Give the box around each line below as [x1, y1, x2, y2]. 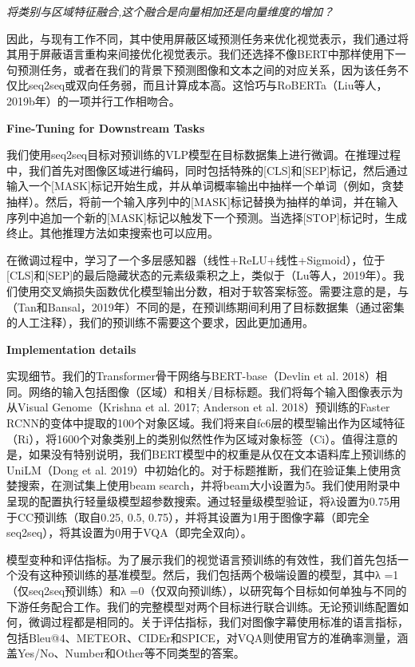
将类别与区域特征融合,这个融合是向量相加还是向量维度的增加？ [6, 3, 334, 19]
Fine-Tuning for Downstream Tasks [6, 119, 205, 136]
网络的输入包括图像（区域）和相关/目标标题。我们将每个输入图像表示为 [28, 383, 403, 399]
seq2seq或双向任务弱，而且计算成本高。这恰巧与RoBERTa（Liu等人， [28, 77, 388, 93]
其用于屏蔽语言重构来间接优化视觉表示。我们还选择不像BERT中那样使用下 [6, 46, 395, 62]
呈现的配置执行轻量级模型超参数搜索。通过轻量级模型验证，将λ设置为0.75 [6, 493, 389, 510]
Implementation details [6, 340, 136, 357]
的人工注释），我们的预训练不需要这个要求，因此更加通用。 [6, 314, 314, 331]
